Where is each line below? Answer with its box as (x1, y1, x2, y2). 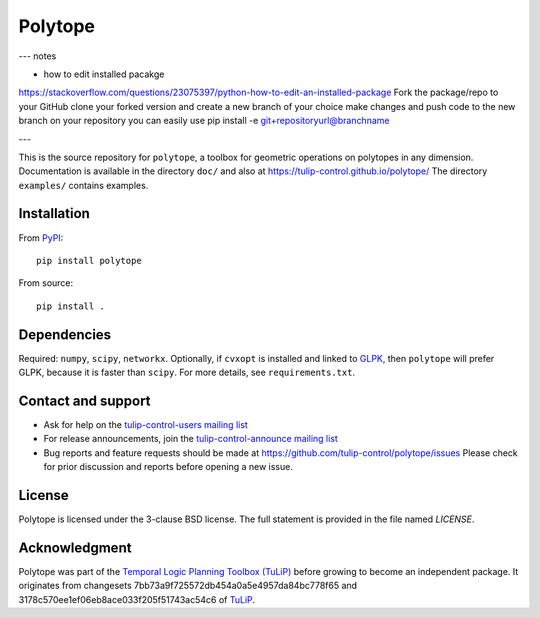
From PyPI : (18, 231, 64, 244)
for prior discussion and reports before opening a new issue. (43, 461, 294, 473)
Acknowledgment (18, 539, 132, 556)
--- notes (18, 50, 57, 62)
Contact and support (18, 392, 151, 409)
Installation (18, 205, 90, 222)
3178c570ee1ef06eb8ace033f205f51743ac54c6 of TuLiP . (18, 593, 255, 605)
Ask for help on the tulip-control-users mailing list (43, 418, 249, 430)
